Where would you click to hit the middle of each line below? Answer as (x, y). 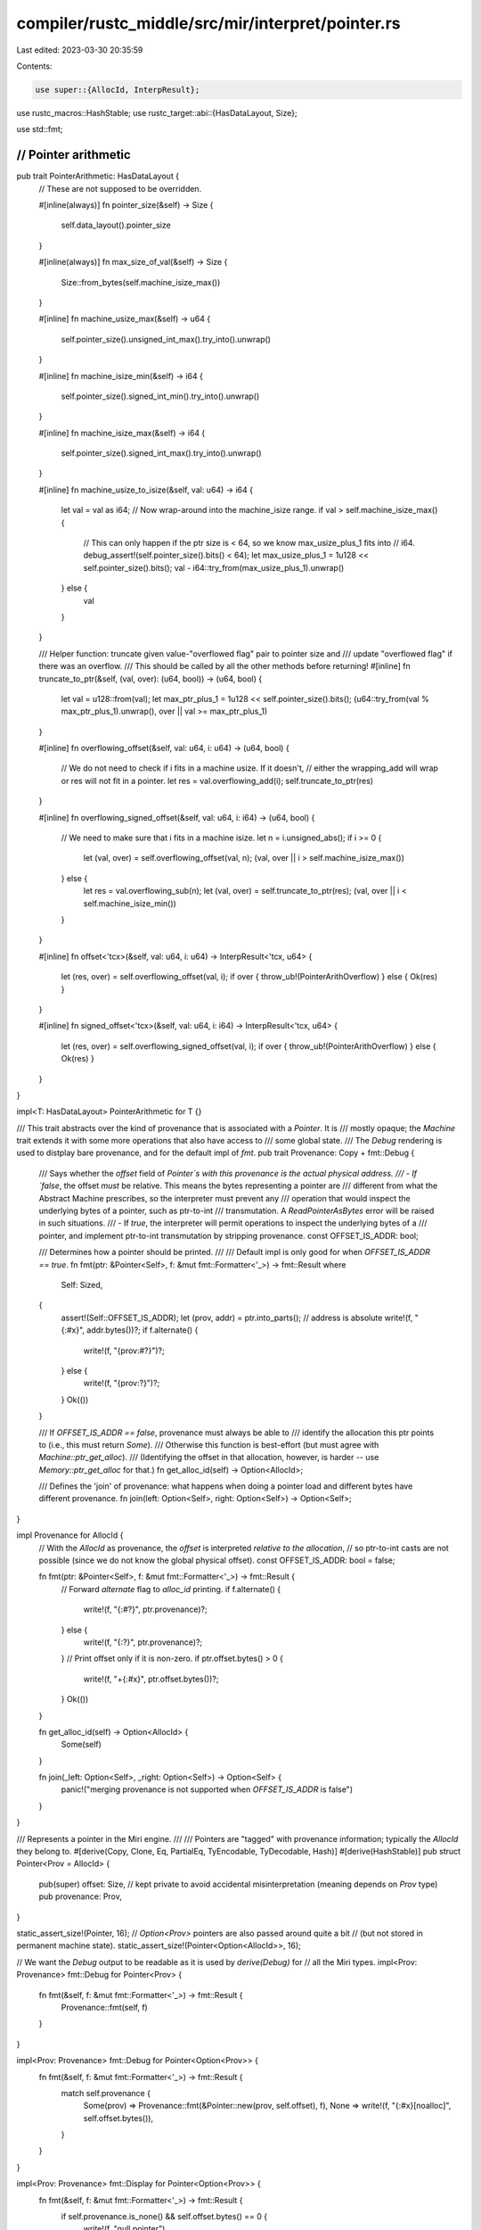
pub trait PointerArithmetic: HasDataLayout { (98, 176)
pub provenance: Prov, (80, 1896)
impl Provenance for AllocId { (70, 1535)
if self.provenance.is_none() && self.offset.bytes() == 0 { (164, 2217)
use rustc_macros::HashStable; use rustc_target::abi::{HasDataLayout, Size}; (157, 112)
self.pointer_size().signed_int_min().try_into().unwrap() (160, 396)
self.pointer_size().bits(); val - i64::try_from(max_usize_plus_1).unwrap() (214, 567)
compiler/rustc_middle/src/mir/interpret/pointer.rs (208, 23)
